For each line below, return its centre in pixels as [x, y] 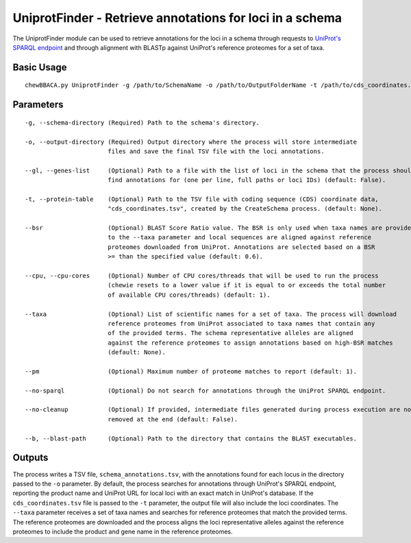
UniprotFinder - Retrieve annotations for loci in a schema [177, 18]
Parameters [38, 105]
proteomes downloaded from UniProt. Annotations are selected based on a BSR [241, 247]
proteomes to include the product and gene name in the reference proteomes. [123, 531]
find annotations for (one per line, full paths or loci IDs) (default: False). [247, 180]
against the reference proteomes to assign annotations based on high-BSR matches [250, 343]
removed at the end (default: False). [173, 419]
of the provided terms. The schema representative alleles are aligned [231, 333]
